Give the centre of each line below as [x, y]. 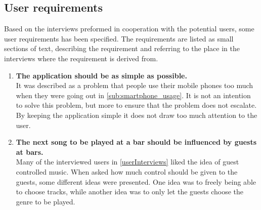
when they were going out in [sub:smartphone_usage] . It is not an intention [133, 95]
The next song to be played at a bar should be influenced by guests [136, 142]
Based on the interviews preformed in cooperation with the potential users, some [129, 29]
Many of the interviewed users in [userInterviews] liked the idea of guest [127, 162]
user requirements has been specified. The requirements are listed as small [119, 38]
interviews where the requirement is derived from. [81, 58]
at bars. [30, 152]
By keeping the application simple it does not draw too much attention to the [137, 115]
